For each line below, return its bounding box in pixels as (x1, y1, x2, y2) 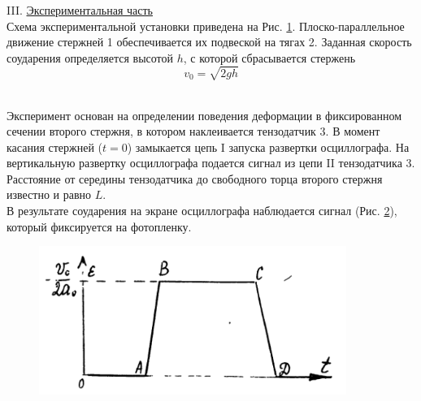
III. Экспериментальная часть (7, 2, 153, 18)
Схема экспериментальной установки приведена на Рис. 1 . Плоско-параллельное (7, 17, 405, 34)
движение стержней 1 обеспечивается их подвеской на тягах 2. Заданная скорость (7, 33, 412, 50)
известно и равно (7, 186, 92, 203)
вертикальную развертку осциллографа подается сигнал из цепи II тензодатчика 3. (7, 154, 415, 171)
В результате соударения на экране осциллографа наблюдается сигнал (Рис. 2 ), (7, 202, 397, 219)
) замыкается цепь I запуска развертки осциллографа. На (127, 138, 410, 155)
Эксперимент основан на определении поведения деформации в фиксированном (7, 106, 402, 123)
